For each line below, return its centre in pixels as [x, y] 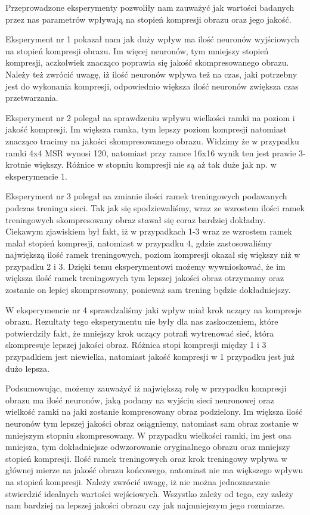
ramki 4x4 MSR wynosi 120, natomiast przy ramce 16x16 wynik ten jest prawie [151, 152]
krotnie [18, 164]
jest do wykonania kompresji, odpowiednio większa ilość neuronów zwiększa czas [152, 86]
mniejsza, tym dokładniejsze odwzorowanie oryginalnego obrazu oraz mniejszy [148, 447]
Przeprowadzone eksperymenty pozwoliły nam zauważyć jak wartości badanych [150, 7]
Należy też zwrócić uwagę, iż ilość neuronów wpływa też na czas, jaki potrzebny [151, 74]
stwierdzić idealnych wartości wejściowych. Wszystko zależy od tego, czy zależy [149, 493]
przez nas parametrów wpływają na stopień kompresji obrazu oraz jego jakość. [148, 19]
